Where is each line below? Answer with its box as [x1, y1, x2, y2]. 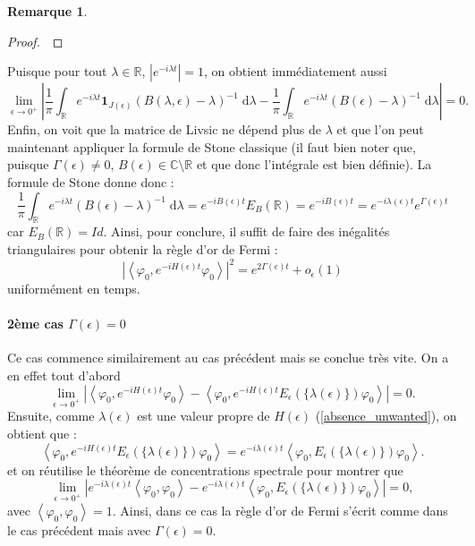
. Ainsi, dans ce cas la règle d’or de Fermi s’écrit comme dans [112, 500, 448, 519]
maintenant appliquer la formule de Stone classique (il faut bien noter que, [7, 137, 416, 156]
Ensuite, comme [7, 406, 95, 425]
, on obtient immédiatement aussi [204, 62, 387, 81]
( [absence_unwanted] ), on [315, 406, 457, 425]
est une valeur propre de [137, 406, 270, 425]
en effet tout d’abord [7, 366, 121, 385]
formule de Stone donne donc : [7, 172, 174, 191]
